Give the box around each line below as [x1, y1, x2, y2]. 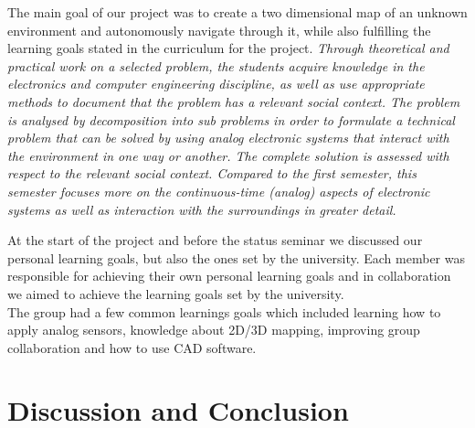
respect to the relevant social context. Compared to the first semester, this [7, 164, 417, 183]
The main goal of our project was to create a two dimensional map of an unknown [7, 3, 468, 21]
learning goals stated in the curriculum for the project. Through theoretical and [7, 38, 449, 58]
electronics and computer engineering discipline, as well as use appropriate [7, 74, 425, 93]
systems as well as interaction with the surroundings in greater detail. [7, 199, 396, 219]
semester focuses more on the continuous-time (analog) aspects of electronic [7, 181, 430, 200]
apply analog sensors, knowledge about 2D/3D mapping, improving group [7, 320, 420, 339]
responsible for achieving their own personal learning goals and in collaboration [7, 266, 451, 285]
